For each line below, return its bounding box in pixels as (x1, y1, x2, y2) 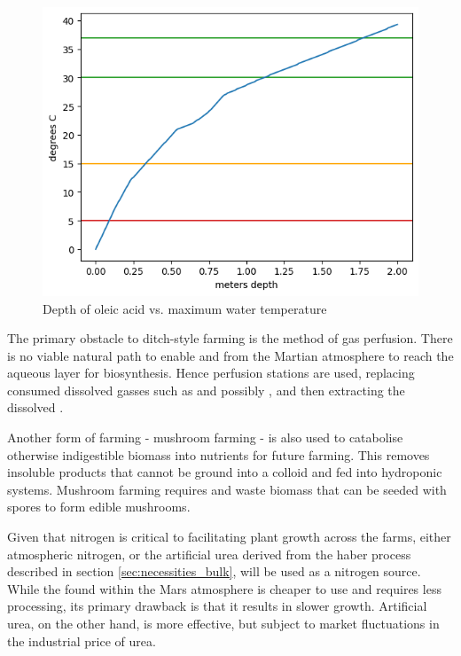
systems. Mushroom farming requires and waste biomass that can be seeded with (7, 480, 447, 498)
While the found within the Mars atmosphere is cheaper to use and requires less (7, 579, 441, 597)
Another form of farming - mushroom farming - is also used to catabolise (7, 428, 403, 447)
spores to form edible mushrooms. (7, 497, 191, 516)
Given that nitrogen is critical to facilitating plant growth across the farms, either (7, 527, 451, 546)
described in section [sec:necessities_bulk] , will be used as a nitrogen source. (7, 562, 421, 581)
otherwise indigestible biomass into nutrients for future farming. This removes (7, 445, 430, 464)
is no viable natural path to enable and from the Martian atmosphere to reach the (7, 346, 454, 364)
